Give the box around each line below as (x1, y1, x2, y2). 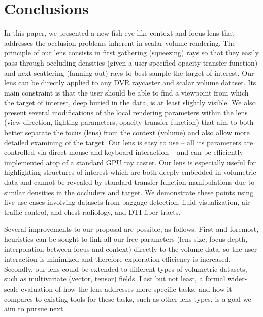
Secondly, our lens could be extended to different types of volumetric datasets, (4, 263, 247, 274)
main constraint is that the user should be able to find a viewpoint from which (4, 87, 249, 98)
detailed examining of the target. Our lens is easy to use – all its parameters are (4, 137, 253, 147)
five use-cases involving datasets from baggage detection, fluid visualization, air (4, 197, 250, 207)
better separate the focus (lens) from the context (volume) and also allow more (4, 127, 250, 138)
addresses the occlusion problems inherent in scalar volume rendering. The (4, 37, 236, 48)
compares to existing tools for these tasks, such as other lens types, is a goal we (4, 293, 251, 304)
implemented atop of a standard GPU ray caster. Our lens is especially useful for (4, 156, 256, 167)
